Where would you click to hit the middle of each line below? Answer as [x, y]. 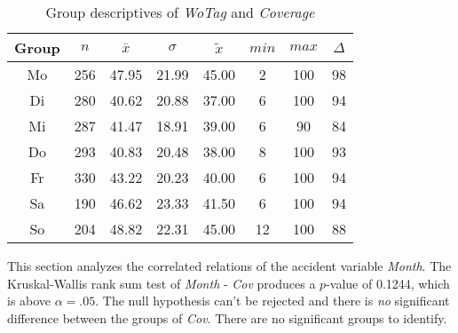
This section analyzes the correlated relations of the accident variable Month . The [229, 266]
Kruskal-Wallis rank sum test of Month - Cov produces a [162, 283]
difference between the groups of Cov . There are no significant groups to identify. [227, 317]
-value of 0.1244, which [388, 283]
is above [29, 301]
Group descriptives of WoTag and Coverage [180, 12]
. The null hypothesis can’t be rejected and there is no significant [272, 301]
